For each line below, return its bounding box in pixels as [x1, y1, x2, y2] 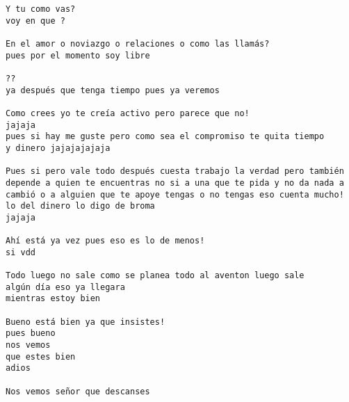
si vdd [6, 247, 35, 257]
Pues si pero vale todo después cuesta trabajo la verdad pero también [6, 166, 344, 177]
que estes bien [6, 351, 76, 362]
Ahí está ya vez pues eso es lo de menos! [6, 236, 205, 246]
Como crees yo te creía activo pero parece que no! [6, 108, 250, 118]
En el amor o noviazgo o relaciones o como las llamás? [6, 38, 270, 49]
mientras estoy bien [6, 294, 101, 304]
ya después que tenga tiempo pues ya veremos [6, 85, 220, 95]
